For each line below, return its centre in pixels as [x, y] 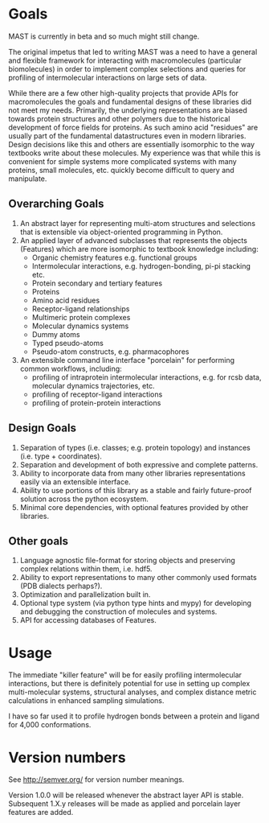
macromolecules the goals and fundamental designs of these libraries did [130, 101]
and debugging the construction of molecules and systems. [118, 611]
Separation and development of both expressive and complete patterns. [139, 464]
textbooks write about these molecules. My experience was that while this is [134, 153]
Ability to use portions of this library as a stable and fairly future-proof [136, 490]
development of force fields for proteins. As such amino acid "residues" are [133, 127]
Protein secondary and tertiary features [97, 283]
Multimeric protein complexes [81, 317]
